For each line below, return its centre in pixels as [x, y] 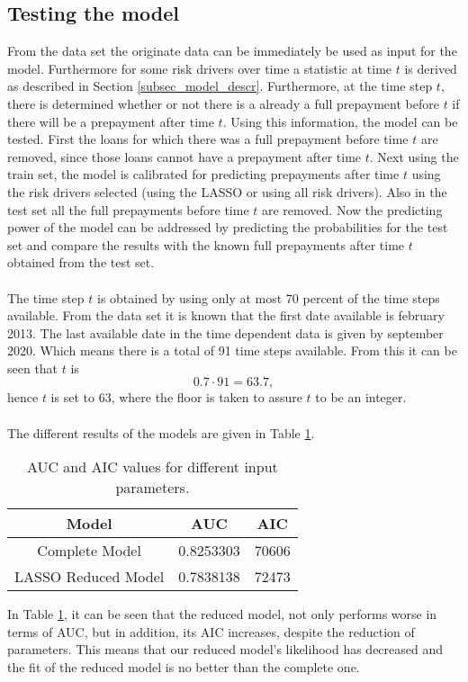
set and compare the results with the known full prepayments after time [206, 244]
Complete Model [89, 551]
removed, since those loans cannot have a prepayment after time [184, 156]
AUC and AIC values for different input [152, 467]
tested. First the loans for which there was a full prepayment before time [208, 139]
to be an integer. [361, 397]
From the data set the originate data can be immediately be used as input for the [232, 51]
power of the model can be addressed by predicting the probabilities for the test [228, 227]
